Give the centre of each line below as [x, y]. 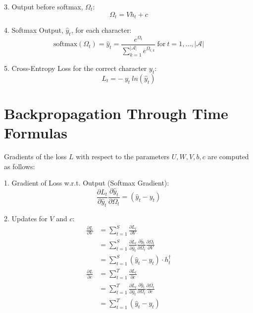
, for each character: [101, 30]
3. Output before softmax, [44, 6]
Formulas [36, 133]
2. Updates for [26, 218]
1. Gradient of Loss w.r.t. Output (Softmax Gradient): [87, 183]
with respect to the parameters [123, 156]
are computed [228, 156]
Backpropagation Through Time [116, 113]
